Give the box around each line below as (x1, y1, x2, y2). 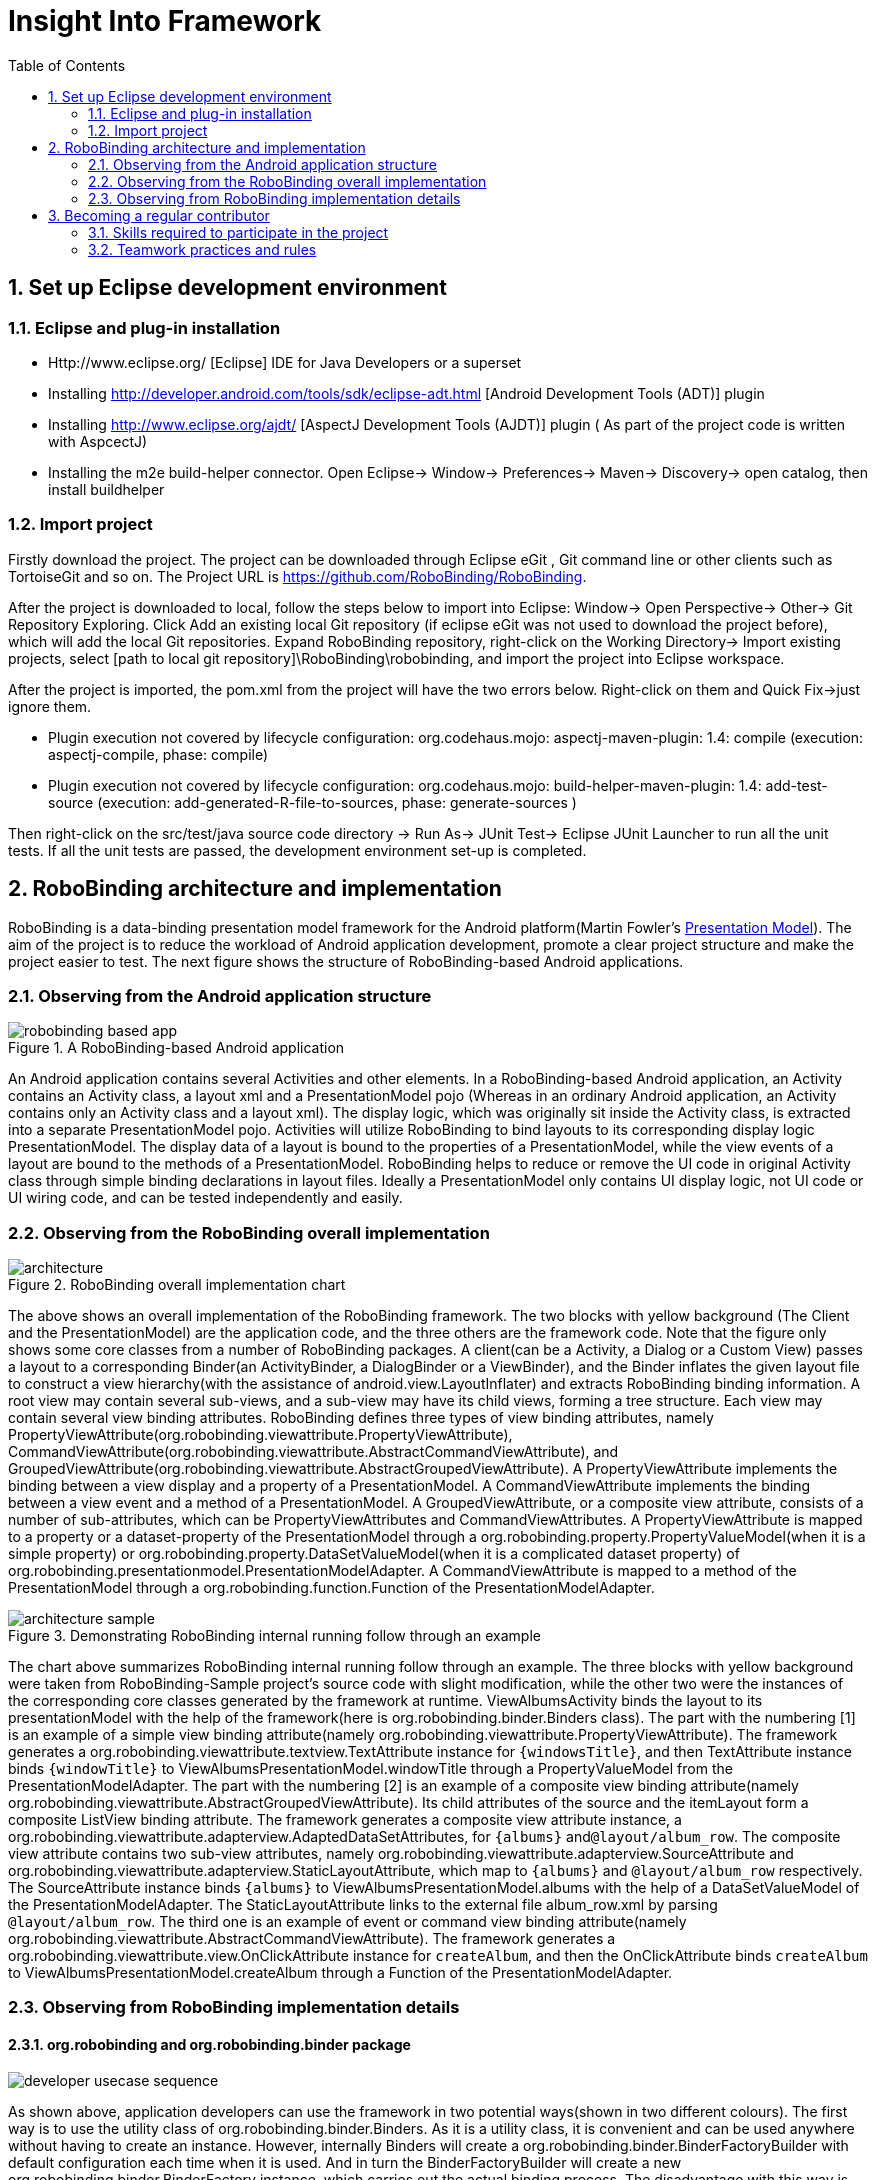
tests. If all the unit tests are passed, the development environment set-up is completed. (8, 841, 587, 859)
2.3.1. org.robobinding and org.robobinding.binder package (8, 2036, 411, 2054)
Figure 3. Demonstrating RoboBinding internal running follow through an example (8, 1627, 541, 1645)
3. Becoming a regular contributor (48, 206, 270, 224)
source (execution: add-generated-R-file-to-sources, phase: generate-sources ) (48, 793, 577, 811)
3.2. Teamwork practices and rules (88, 240, 317, 258)
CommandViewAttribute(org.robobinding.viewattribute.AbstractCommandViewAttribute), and (8, 1443, 619, 1461)
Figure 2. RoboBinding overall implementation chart (8, 1276, 346, 1294)
